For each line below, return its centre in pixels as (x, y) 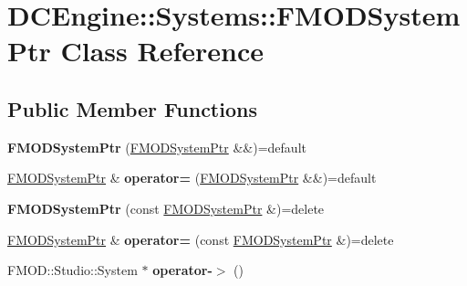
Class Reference (162, 51)
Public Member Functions (132, 108)
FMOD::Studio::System (73, 270)
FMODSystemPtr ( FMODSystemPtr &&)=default (157, 147)
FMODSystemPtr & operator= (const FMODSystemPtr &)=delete (201, 239)
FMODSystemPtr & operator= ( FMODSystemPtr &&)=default (192, 178)
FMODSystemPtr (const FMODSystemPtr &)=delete (166, 208)
